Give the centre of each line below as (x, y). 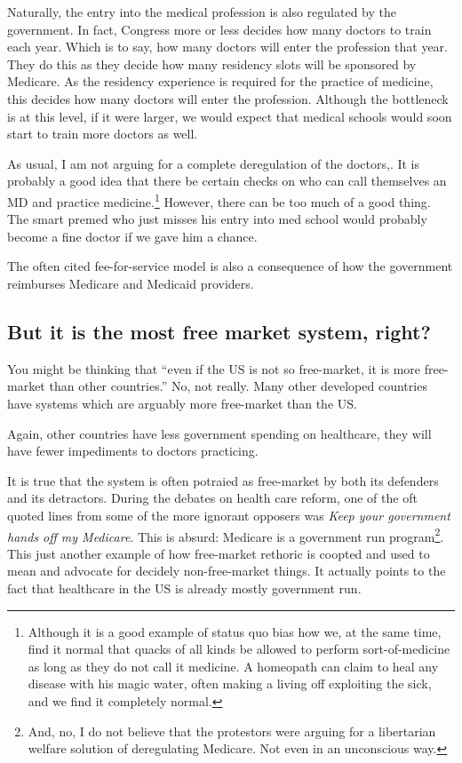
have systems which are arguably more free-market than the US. (182, 403)
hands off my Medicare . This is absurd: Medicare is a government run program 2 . (226, 535)
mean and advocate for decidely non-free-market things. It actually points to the (227, 571)
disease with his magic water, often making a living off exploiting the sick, (230, 684)
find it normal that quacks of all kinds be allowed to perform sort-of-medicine (239, 649)
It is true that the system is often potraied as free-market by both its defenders (223, 480)
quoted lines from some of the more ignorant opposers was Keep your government (229, 515)
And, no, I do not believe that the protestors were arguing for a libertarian (232, 731)
